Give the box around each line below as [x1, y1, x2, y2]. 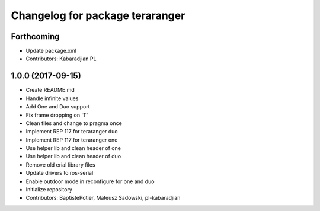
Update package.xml [25, 47, 77, 55]
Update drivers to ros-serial [25, 170, 94, 177]
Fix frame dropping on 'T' [25, 111, 88, 119]
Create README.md [25, 87, 75, 94]
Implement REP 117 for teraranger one [25, 136, 118, 143]
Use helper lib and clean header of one [25, 145, 121, 152]
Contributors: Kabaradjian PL [25, 55, 97, 62]
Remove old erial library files [25, 161, 95, 168]
